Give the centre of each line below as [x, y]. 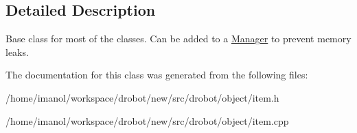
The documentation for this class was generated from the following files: [157, 75]
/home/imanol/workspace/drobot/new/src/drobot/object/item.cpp [147, 120]
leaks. [17, 51]
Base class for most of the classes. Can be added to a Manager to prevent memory [178, 39]
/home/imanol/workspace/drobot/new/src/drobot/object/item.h [142, 97]
